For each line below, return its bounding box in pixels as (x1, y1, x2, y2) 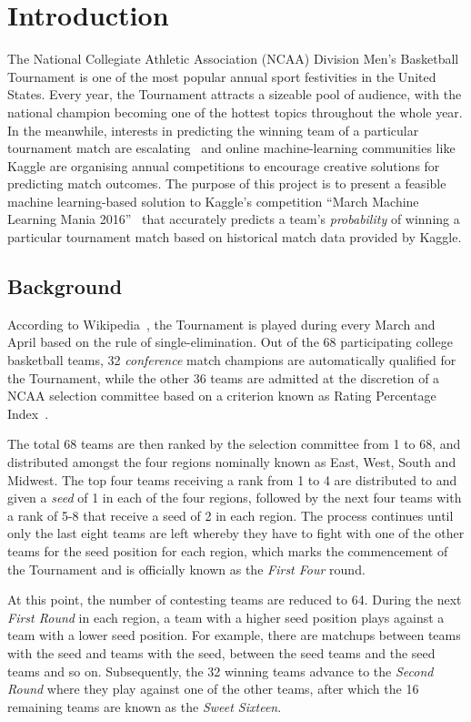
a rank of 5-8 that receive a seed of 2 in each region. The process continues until (7, 505, 454, 524)
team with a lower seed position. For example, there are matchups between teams (7, 625, 461, 645)
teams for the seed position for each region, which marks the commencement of (7, 541, 448, 560)
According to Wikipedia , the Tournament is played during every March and (7, 314, 436, 333)
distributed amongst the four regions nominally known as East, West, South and (7, 453, 456, 472)
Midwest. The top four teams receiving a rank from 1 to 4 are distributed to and (7, 470, 457, 489)
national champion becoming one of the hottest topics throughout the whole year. (7, 102, 463, 121)
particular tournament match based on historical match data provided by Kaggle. (7, 228, 462, 247)
